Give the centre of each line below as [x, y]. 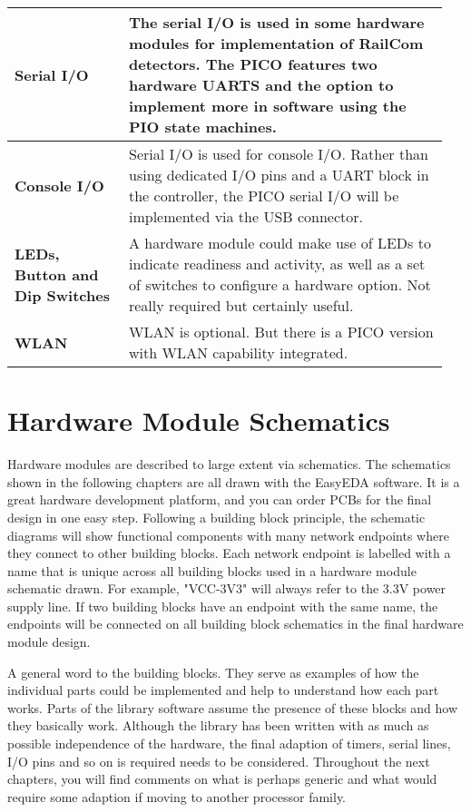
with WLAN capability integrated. [238, 352]
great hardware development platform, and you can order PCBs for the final [220, 499]
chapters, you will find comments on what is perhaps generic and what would [222, 779]
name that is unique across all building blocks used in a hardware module [212, 570]
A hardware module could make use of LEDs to [280, 243]
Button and [57, 274]
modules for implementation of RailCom [276, 43]
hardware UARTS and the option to [261, 85]
